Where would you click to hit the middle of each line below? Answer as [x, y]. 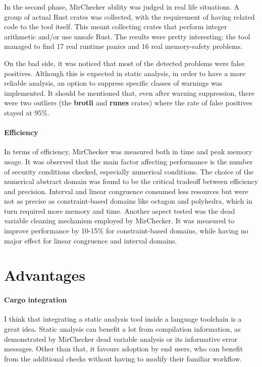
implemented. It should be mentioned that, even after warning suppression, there [129, 93]
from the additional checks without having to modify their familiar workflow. [123, 358]
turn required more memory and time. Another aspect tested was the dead [120, 210]
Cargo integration [36, 300]
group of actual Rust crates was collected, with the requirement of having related [129, 16]
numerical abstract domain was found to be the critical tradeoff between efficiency [131, 181]
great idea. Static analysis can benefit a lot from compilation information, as [122, 329]
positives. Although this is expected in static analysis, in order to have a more [125, 73]
